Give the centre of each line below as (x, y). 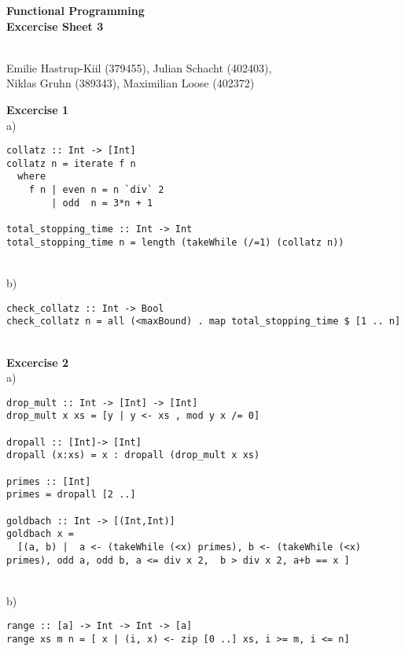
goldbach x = (40, 534)
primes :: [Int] (49, 481)
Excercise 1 (38, 109)
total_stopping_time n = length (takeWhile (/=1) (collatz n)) (175, 242)
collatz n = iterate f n (71, 163)
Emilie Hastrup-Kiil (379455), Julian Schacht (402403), (139, 67)
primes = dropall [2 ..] (71, 495)
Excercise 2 (38, 362)
